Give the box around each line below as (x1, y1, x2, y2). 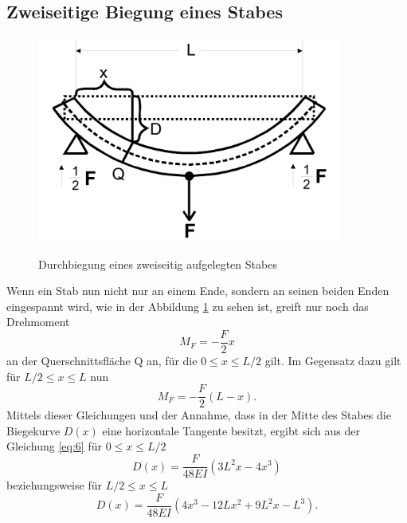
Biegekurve (6, 422, 61, 438)
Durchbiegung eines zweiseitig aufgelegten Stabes (38, 255, 277, 272)
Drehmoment (6, 313, 70, 330)
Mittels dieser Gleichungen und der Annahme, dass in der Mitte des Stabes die (6, 407, 391, 423)
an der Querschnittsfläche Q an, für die (6, 352, 198, 368)
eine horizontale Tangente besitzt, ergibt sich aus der (102, 422, 361, 438)
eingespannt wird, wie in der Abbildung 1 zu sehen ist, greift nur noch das (6, 297, 369, 314)
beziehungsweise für (6, 477, 102, 494)
